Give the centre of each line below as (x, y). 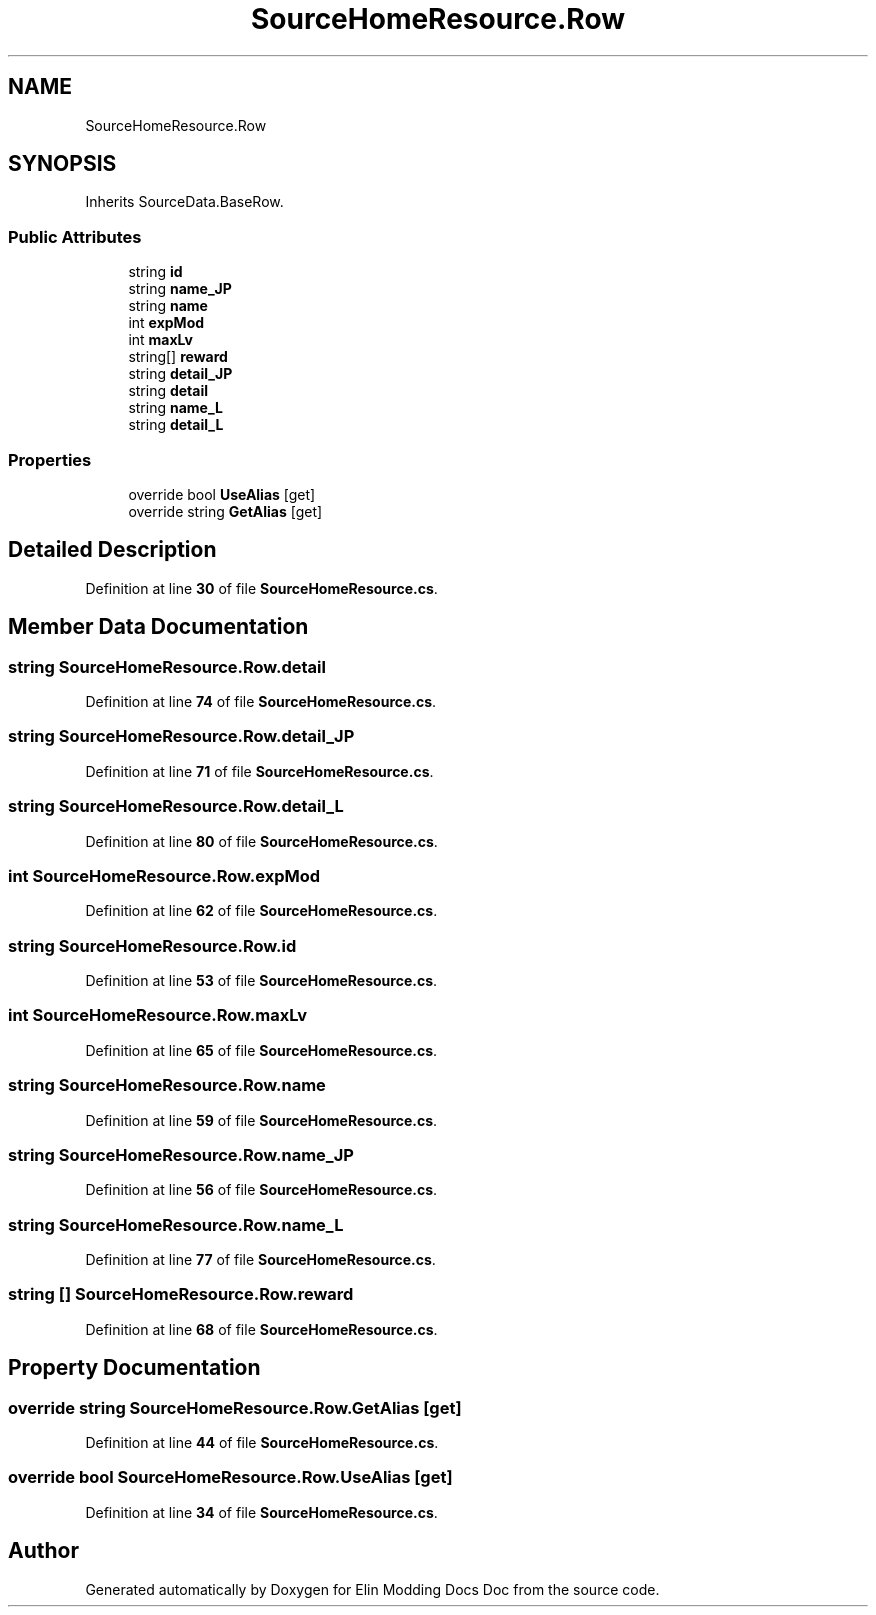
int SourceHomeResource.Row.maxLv (158, 1015)
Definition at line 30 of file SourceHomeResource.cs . (261, 588)
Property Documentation (134, 1368)
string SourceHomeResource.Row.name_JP (181, 1154)
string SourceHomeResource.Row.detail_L (176, 806)
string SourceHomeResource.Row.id (152, 945)
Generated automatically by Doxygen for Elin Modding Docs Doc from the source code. (372, 1589)
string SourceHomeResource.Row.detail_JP (181, 736)
